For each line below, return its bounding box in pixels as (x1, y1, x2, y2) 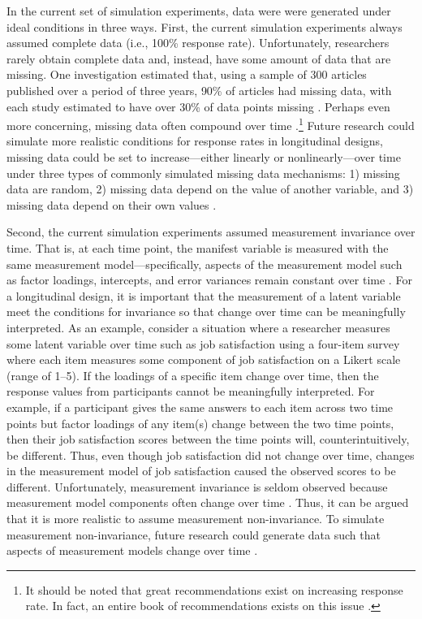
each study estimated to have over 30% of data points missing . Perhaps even (6, 97, 390, 115)
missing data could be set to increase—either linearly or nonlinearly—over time (6, 149, 401, 165)
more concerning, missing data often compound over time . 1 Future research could (6, 115, 415, 133)
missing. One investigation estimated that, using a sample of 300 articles (6, 66, 367, 83)
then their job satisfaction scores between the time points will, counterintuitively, (6, 431, 410, 448)
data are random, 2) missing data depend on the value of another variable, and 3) (6, 180, 414, 197)
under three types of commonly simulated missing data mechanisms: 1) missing (6, 164, 400, 181)
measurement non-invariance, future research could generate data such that (6, 526, 381, 543)
